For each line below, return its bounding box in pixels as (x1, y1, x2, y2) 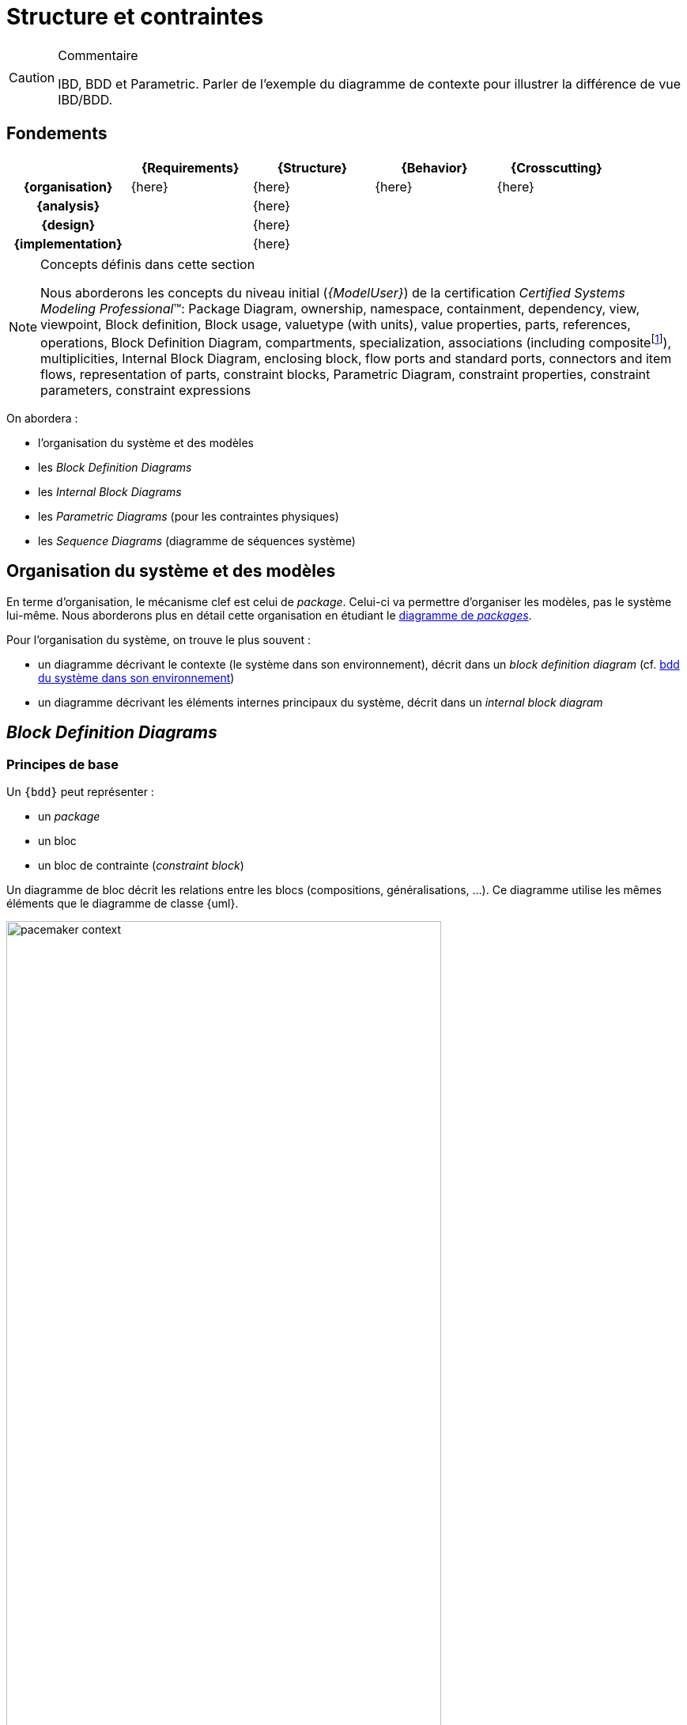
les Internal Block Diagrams (38, 484, 182, 499)
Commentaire (58, 47, 138, 63)
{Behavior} (401, 159, 468, 176)
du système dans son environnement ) (38, 670, 235, 684)
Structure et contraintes (6, 3, 264, 30)
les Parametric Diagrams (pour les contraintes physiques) (38, 509, 339, 523)
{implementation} (13, 235, 123, 252)
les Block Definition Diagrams (38, 460, 192, 474)
